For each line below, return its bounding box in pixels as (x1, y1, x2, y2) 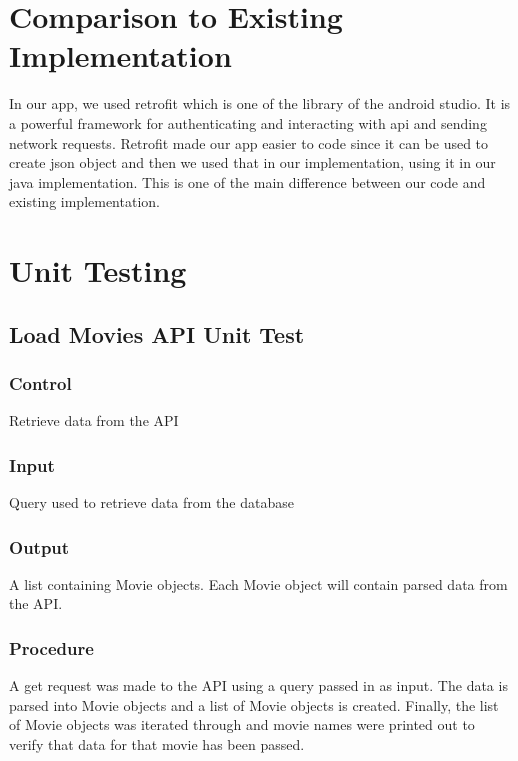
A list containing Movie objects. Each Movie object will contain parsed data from (9, 573, 508, 594)
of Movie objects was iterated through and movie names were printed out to (9, 714, 475, 735)
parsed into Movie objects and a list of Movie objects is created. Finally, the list (9, 694, 499, 715)
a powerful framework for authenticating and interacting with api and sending (9, 112, 487, 133)
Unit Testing (9, 250, 187, 291)
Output (9, 534, 70, 559)
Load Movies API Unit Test (9, 318, 305, 349)
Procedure (9, 635, 94, 660)
